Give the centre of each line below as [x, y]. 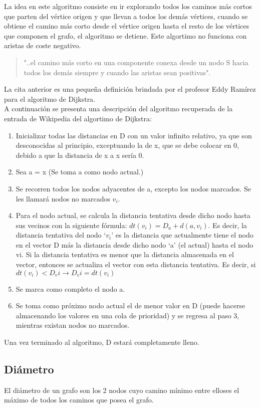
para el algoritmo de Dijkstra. [50, 98]
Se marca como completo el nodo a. [70, 288]
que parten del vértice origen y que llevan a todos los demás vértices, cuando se [126, 16]
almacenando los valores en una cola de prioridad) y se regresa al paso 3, [127, 315]
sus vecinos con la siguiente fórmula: [71, 225]
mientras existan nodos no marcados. [73, 325]
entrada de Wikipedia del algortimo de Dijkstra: [78, 118]
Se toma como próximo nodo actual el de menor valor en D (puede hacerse [131, 305]
